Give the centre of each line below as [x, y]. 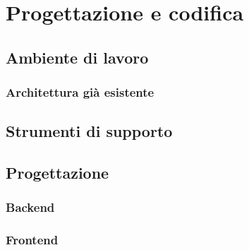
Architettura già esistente [80, 92]
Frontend [32, 240]
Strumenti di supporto [89, 131]
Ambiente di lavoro [77, 57]
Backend [30, 207]
